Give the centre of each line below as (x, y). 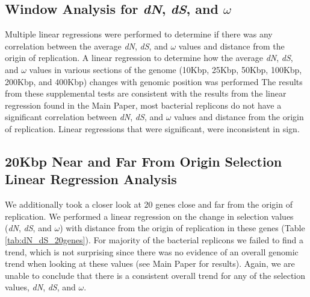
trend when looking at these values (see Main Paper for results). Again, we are (150, 263)
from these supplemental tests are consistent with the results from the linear (146, 93)
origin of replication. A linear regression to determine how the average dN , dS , (149, 58)
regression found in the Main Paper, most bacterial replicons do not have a (143, 105)
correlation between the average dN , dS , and (86, 46)
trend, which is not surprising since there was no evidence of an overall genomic (152, 251)
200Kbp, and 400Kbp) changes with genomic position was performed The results (154, 81)
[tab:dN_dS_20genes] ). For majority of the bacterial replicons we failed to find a (154, 239)
